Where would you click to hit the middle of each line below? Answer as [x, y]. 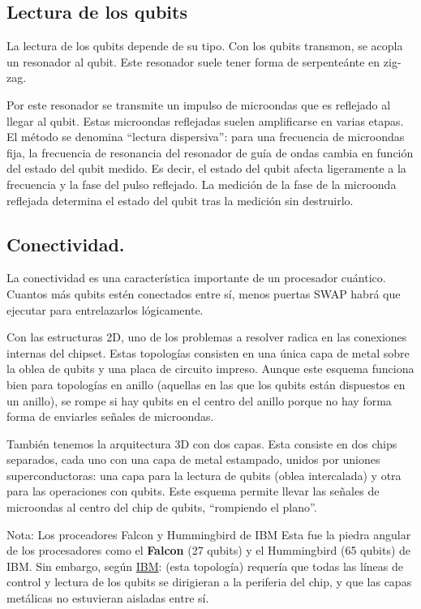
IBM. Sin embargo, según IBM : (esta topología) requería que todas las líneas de [205, 566]
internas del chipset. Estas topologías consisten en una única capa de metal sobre [208, 352]
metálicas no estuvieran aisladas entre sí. [108, 598]
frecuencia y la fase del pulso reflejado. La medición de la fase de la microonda [202, 184]
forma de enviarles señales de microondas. [110, 416]
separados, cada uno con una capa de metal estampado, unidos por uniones [193, 459]
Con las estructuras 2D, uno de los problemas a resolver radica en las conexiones [207, 337]
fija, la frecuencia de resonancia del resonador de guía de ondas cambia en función [210, 152]
